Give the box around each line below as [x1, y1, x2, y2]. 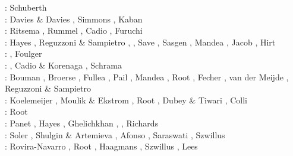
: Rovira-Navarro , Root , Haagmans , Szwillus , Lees [5, 140, 198, 152]
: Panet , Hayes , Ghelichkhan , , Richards [5, 116, 159, 129]
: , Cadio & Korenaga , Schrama [5, 58, 122, 71]
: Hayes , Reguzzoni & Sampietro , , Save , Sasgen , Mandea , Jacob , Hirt [5, 35, 276, 48]
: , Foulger [5, 47, 42, 60]
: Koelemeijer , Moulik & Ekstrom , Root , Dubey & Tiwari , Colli [5, 93, 247, 106]
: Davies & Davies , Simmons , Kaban [5, 12, 143, 25]
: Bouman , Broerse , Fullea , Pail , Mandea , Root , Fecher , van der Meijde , [5, 70, 289, 83]
